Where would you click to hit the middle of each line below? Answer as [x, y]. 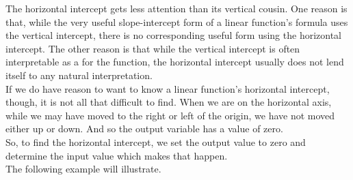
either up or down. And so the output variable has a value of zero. [144, 129]
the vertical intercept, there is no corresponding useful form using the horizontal [173, 35]
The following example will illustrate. [83, 169]
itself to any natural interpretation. [79, 75]
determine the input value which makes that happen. [117, 155]
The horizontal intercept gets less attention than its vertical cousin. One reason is [176, 8]
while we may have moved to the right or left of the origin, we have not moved [170, 115]
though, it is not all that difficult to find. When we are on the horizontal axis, [169, 102]
